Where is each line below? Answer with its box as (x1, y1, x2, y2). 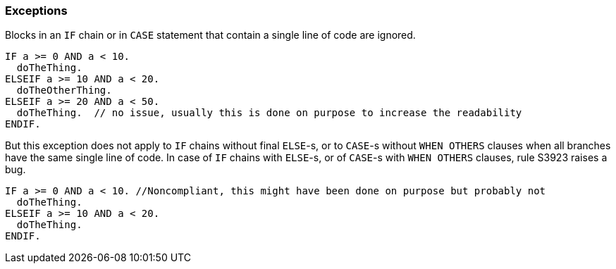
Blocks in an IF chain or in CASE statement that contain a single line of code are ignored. (5, 29, 416, 42)
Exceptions (5, 4, 68, 18)
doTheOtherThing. (16, 85, 112, 96)
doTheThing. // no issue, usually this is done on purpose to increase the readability (16, 107, 522, 119)
